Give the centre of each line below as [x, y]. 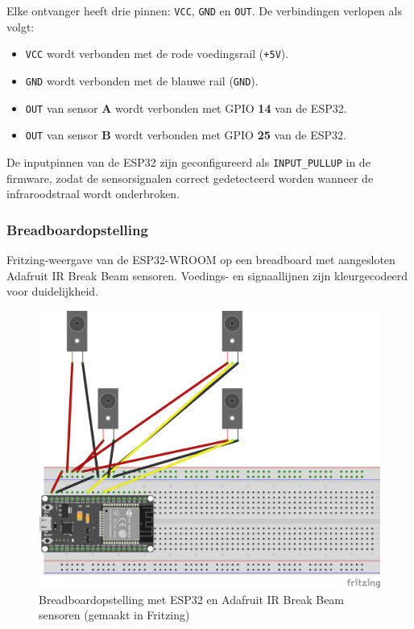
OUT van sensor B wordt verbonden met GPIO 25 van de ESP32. [186, 135]
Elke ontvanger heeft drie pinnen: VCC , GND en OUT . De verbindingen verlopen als [204, 10]
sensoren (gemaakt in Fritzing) [114, 615]
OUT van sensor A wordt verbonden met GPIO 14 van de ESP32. [186, 108]
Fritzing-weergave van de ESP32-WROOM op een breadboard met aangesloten [201, 259]
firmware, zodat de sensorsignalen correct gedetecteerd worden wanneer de [190, 178]
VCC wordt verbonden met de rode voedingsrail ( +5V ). [157, 54]
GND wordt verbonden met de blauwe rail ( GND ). [142, 80]
